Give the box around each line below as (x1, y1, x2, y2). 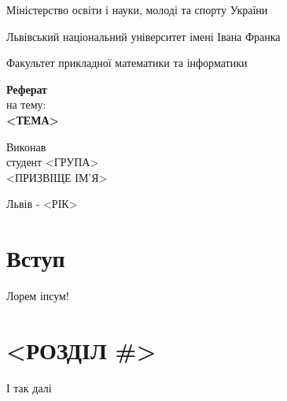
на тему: (6, 96, 46, 113)
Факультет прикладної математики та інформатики (6, 54, 248, 71)
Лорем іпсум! (6, 288, 69, 304)
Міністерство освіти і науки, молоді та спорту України (6, 2, 268, 17)
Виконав (6, 138, 46, 154)
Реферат (6, 80, 47, 97)
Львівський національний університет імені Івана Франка (6, 28, 281, 44)
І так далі (6, 379, 52, 395)
